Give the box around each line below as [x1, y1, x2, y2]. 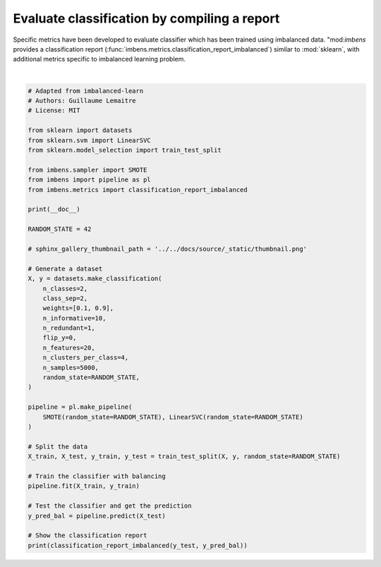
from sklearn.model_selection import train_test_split [28, 146, 222, 155]
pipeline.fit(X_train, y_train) [28, 482, 140, 490]
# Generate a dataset [28, 265, 103, 273]
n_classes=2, [42, 285, 88, 292]
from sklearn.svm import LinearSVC [28, 136, 151, 144]
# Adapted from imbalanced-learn [28, 87, 144, 95]
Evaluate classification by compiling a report [13, 11, 280, 26]
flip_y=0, [42, 334, 77, 342]
